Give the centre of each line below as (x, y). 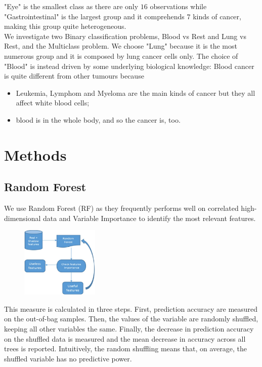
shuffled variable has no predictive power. (68, 358)
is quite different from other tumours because (74, 76)
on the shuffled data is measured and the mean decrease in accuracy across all (125, 338)
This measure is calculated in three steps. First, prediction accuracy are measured (131, 308)
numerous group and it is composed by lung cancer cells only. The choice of (121, 56)
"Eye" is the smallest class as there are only (71, 6)
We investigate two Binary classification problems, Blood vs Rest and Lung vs (125, 36)
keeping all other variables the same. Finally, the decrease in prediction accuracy (129, 329)
